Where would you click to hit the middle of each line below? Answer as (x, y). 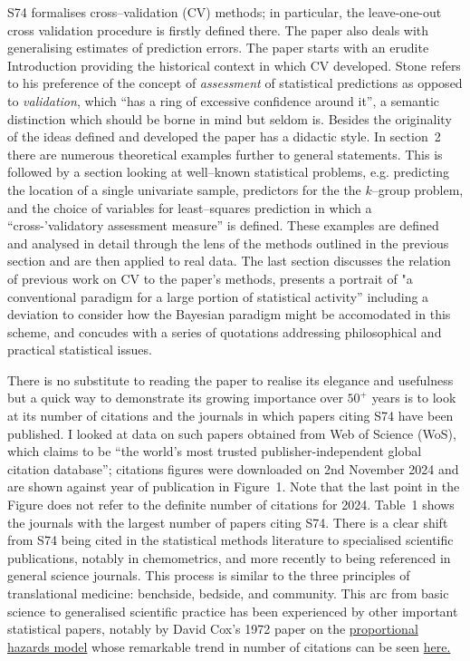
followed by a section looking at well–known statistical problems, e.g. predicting (229, 172)
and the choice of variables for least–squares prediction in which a (190, 207)
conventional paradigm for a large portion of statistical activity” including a (218, 296)
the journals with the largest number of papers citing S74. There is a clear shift (228, 522)
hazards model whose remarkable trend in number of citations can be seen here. (229, 646)
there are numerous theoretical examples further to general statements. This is (225, 154)
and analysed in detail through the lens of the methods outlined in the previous (228, 243)
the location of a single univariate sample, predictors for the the (184, 189)
